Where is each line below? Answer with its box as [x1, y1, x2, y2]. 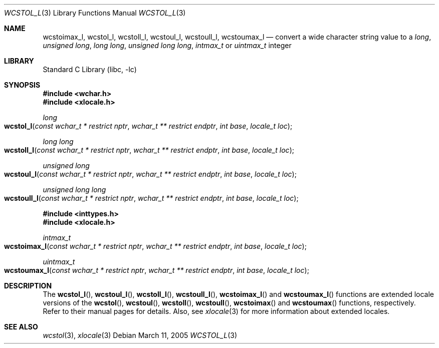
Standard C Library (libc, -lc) [43, 65, 137, 74]
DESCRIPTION [4, 281, 52, 290]
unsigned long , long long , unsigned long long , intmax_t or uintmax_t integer [43, 41, 292, 50]
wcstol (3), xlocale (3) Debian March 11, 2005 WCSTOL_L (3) [43, 331, 238, 339]
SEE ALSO [4, 322, 38, 331]
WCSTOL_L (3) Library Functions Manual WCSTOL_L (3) [4, 9, 186, 17]
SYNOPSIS [4, 81, 41, 89]
